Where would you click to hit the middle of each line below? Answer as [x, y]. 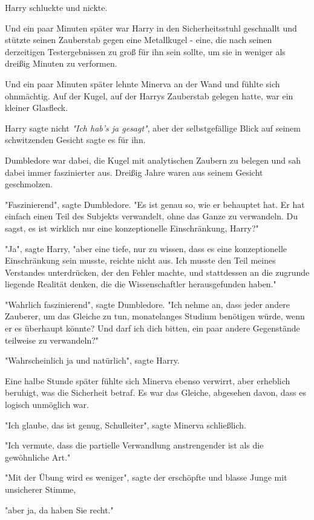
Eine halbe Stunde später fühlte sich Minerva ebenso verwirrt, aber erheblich [148, 380]
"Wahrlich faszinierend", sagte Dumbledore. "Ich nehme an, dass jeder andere [148, 304]
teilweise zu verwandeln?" [52, 340]
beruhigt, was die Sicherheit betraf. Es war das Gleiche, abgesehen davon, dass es [155, 392]
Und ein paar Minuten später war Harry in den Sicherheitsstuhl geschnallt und [151, 28]
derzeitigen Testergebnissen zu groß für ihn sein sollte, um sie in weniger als [145, 51]
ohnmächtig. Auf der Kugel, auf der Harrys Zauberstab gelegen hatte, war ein [149, 95]
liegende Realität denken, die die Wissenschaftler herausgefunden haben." [141, 284]
